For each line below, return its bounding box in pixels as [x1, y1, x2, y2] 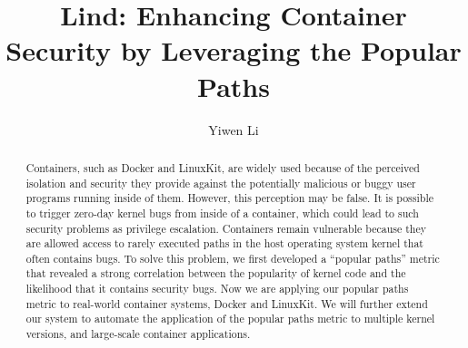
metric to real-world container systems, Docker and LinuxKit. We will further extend [25, 295, 428, 311]
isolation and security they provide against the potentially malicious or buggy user [25, 175, 416, 190]
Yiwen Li [208, 120, 259, 139]
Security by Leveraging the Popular [5, 32, 462, 69]
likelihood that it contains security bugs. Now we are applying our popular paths [25, 281, 409, 296]
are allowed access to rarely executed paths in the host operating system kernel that [25, 236, 423, 251]
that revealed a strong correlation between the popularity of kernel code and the [25, 266, 406, 281]
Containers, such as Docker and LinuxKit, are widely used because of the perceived [25, 159, 420, 175]
